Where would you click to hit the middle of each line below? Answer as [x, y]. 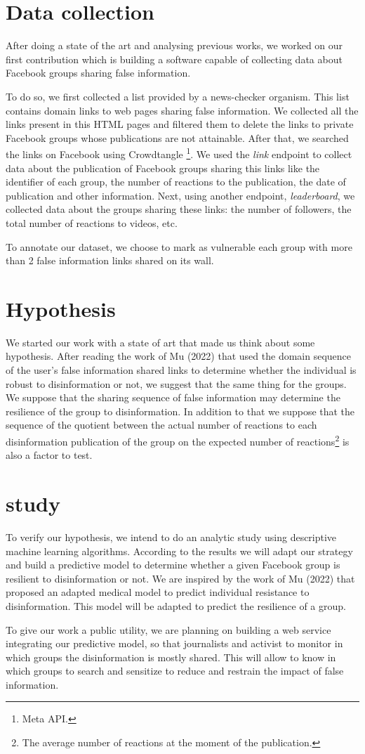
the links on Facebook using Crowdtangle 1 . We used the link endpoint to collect [179, 153]
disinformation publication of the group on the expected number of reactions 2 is [178, 440]
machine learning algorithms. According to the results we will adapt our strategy [179, 551]
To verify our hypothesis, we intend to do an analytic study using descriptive [171, 537]
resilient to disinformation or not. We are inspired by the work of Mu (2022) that [180, 578]
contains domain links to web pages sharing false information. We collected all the [182, 110]
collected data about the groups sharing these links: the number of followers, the [179, 209]
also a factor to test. [49, 455]
